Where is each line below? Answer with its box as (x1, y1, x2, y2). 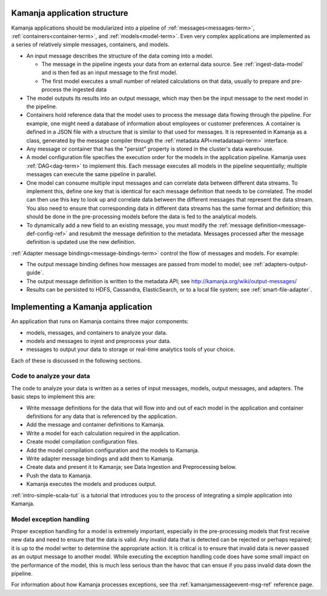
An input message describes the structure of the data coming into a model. (26, 52, 214, 59)
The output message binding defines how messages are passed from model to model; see (26, 261, 252, 268)
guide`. (26, 269, 44, 277)
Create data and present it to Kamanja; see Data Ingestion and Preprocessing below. (26, 463, 237, 471)
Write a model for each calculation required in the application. (26, 430, 180, 437)
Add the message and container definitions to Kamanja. (26, 421, 165, 428)
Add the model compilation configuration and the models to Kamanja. (26, 447, 200, 454)
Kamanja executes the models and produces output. (26, 480, 157, 488)
